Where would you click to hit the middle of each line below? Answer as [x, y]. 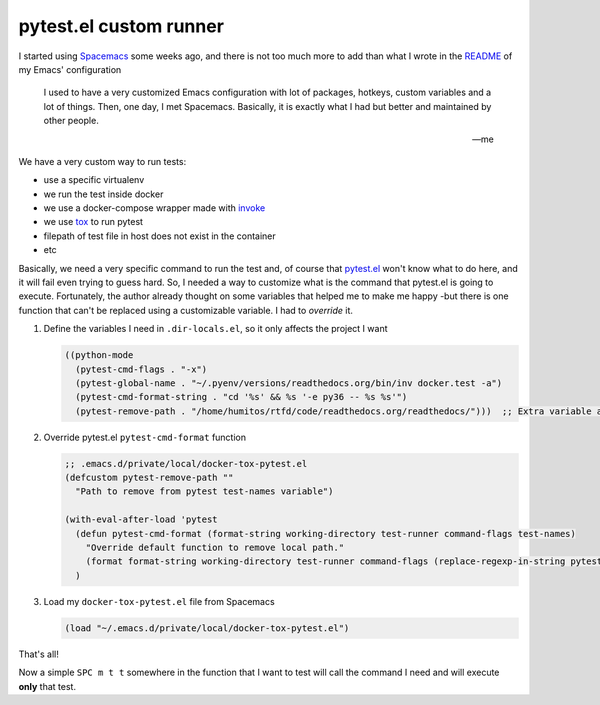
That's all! [38, 654]
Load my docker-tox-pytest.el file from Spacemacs [159, 601]
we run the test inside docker [103, 194]
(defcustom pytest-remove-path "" [149, 478]
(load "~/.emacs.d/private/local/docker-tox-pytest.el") [207, 628]
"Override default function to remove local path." [215, 548]
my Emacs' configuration [70, 69]
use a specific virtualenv [94, 180]
